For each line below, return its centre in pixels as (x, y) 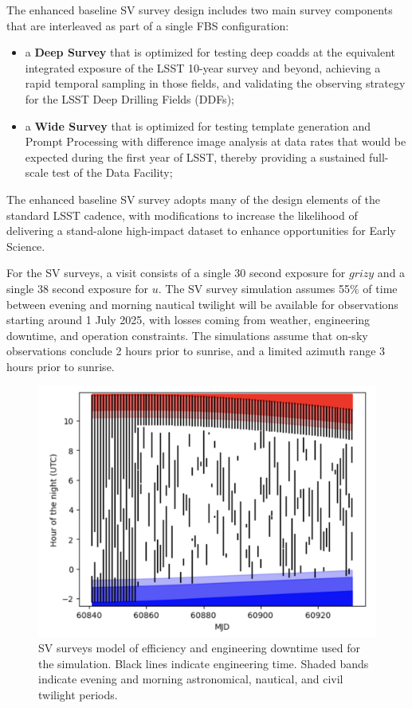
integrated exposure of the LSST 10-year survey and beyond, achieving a (203, 67)
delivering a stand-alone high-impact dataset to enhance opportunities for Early (201, 231)
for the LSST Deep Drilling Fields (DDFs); (129, 98)
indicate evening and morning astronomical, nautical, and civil (191, 679)
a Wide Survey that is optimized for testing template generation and (198, 125)
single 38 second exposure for (78, 288)
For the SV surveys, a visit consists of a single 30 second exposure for (176, 273)
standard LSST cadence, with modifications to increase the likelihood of (182, 215)
